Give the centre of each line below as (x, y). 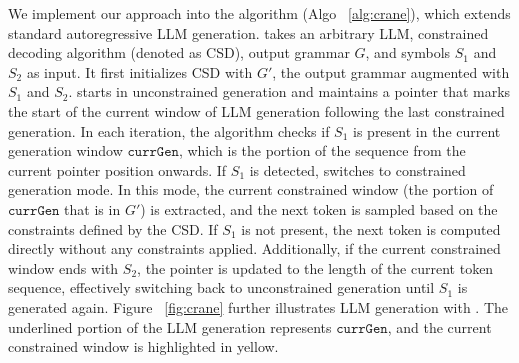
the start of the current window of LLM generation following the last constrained (256, 110)
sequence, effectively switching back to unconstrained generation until (221, 287)
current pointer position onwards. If (117, 169)
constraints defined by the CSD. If (113, 228)
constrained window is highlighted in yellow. (143, 346)
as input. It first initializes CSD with (139, 71)
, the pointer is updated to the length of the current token (315, 267)
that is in (92, 208)
